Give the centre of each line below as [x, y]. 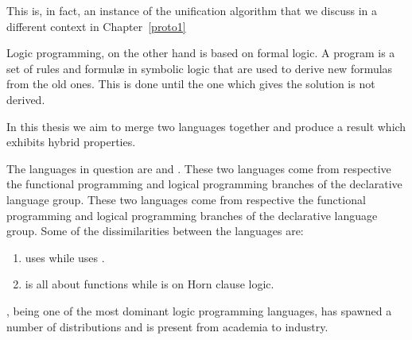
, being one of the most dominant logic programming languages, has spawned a [199, 310]
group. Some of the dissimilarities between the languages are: [155, 231]
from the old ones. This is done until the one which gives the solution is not [191, 84]
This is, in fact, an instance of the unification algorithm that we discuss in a [192, 10]
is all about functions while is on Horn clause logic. [150, 284]
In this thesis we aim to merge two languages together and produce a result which [206, 126]
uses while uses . [65, 257]
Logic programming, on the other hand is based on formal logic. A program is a [201, 53]
